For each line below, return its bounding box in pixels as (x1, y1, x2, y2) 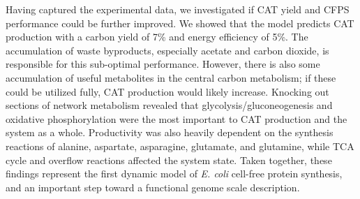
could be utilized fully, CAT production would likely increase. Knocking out (6, 84, 329, 98)
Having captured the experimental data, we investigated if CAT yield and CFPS (6, 2, 350, 16)
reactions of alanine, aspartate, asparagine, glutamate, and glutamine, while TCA (6, 138, 354, 153)
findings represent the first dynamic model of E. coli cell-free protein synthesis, (6, 166, 343, 181)
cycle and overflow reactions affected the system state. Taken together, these (6, 152, 332, 167)
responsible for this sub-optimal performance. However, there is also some (6, 57, 320, 71)
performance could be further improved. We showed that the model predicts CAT (6, 15, 354, 30)
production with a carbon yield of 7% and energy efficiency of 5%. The (6, 29, 308, 44)
